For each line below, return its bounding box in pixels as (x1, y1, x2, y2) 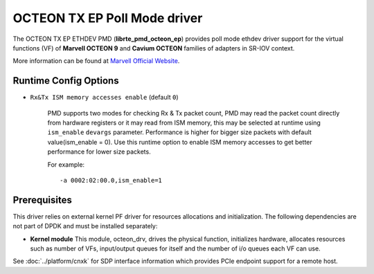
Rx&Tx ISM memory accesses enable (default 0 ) (30, 93, 179, 102)
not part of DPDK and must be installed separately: (12, 222, 158, 230)
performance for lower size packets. (47, 147, 152, 156)
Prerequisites (12, 194, 72, 205)
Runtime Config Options (12, 75, 119, 86)
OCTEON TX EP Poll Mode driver (12, 10, 203, 26)
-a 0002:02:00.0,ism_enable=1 (60, 176, 163, 184)
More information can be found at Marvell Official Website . (12, 57, 180, 65)
